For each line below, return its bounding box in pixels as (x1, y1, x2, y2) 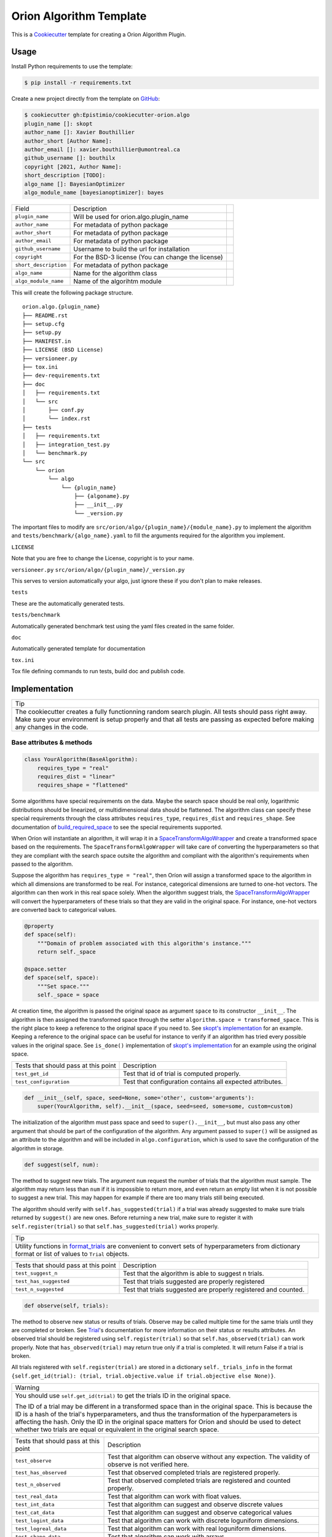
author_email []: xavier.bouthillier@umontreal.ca (24, 146, 181, 153)
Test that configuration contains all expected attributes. (123, 1078, 283, 1086)
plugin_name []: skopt (24, 120, 93, 127)
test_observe (15, 1457, 52, 1464)
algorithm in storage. (11, 1144, 64, 1152)
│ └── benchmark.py (22, 449, 87, 456)
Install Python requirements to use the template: (11, 63, 133, 70)
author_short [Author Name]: (24, 137, 113, 144)
